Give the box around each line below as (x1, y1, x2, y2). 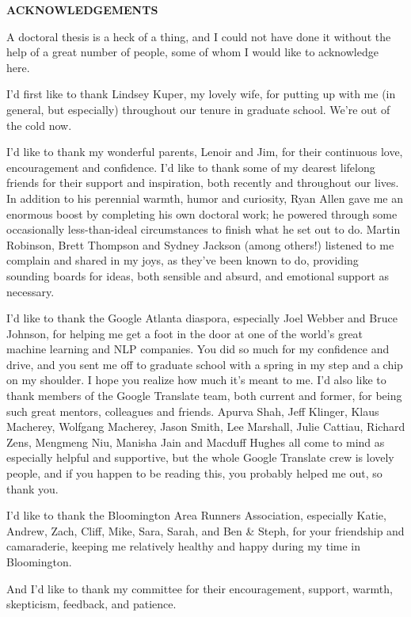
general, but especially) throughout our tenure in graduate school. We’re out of (6, 101, 390, 117)
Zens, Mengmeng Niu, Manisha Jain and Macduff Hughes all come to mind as (6, 433, 385, 450)
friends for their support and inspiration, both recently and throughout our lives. (6, 174, 399, 191)
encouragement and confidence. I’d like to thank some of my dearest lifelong (6, 158, 375, 175)
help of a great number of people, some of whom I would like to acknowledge (6, 44, 379, 60)
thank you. (6, 480, 59, 497)
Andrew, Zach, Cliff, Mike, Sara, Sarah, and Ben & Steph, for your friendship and (6, 522, 405, 539)
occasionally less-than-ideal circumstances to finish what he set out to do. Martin (6, 221, 401, 238)
